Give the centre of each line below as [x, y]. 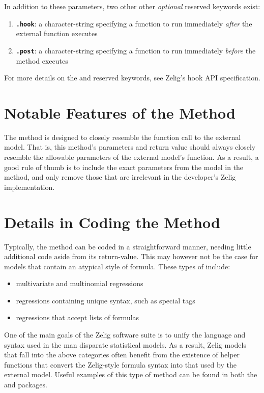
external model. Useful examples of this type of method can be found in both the [131, 374]
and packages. [26, 385]
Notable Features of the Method [120, 112]
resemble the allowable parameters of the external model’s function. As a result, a [131, 157]
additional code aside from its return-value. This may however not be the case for [131, 256]
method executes [42, 60]
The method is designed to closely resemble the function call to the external [123, 137]
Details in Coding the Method [112, 222]
